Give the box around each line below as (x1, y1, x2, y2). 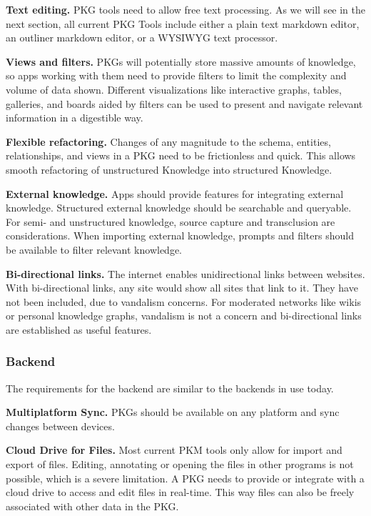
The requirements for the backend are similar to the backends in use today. (6, 380, 334, 395)
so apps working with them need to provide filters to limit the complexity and (6, 68, 347, 83)
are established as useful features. (6, 322, 152, 337)
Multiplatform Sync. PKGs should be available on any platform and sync (6, 405, 340, 420)
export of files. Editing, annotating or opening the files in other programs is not (6, 457, 354, 472)
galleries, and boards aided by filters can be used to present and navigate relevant (6, 96, 363, 111)
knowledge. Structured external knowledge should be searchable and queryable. (6, 200, 352, 215)
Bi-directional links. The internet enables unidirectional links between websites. (6, 266, 365, 281)
